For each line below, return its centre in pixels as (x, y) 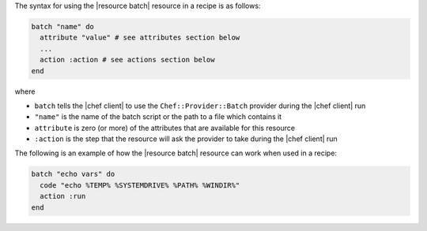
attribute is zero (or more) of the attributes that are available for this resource (165, 128)
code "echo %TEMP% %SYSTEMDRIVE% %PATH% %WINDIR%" (140, 185)
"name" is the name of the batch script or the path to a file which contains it (158, 117)
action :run (63, 196)
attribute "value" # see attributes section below (140, 38)
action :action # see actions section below (127, 60)
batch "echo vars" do (73, 174)
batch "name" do (63, 26)
